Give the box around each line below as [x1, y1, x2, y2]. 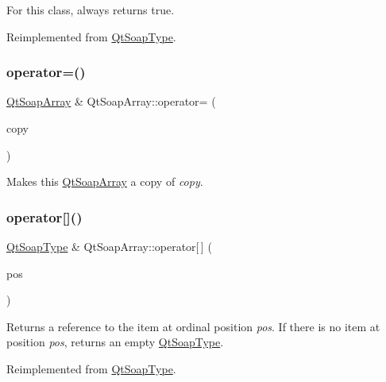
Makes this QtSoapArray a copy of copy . [6, 173, 203, 190]
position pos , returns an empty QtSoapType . [6, 334, 224, 350]
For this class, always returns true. [6, 2, 175, 17]
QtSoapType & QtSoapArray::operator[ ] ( [6, 238, 212, 254]
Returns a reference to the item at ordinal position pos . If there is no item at [6, 318, 380, 334]
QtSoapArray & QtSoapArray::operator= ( [6, 93, 216, 110]
